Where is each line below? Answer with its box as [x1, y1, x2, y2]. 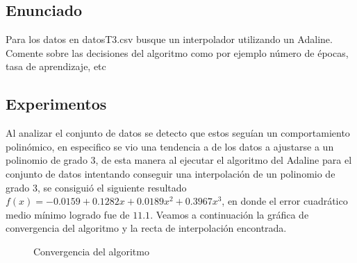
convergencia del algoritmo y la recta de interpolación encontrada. [6, 221, 287, 235]
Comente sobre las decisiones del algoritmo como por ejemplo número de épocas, [6, 45, 349, 60]
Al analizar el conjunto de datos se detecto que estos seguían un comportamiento [6, 126, 350, 140]
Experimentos [6, 93, 107, 114]
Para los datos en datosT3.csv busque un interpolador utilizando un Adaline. [6, 32, 333, 46]
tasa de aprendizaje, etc [6, 59, 106, 74]
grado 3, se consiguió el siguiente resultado [6, 180, 187, 194]
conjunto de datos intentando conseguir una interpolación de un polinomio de [6, 166, 335, 180]
